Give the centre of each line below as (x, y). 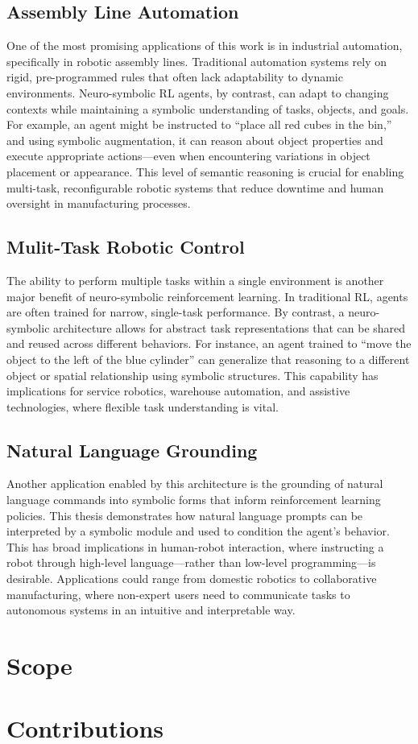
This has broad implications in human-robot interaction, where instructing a (195, 546)
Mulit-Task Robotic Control (126, 247)
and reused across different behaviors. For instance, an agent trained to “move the (209, 343)
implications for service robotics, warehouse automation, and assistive (178, 391)
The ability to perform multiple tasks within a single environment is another (195, 280)
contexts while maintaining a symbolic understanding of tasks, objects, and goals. (208, 108)
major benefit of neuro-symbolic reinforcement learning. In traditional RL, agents (207, 296)
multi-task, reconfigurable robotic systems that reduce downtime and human (195, 187)
